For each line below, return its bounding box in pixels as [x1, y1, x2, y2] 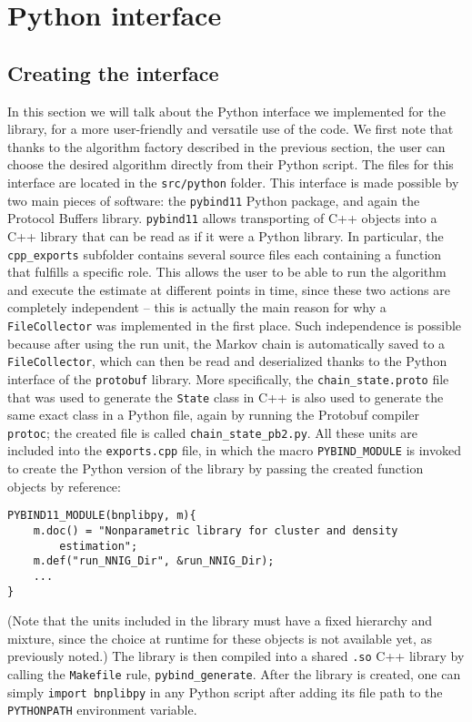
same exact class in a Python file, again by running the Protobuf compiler [7, 405, 420, 424]
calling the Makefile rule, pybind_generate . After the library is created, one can [7, 665, 461, 684]
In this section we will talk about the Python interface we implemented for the [7, 101, 446, 120]
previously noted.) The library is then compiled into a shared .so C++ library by [7, 646, 465, 666]
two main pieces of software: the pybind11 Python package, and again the [7, 190, 420, 209]
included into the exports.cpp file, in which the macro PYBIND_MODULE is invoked [7, 441, 462, 460]
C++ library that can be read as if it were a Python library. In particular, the [7, 226, 444, 245]
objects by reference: [7, 476, 121, 495]
